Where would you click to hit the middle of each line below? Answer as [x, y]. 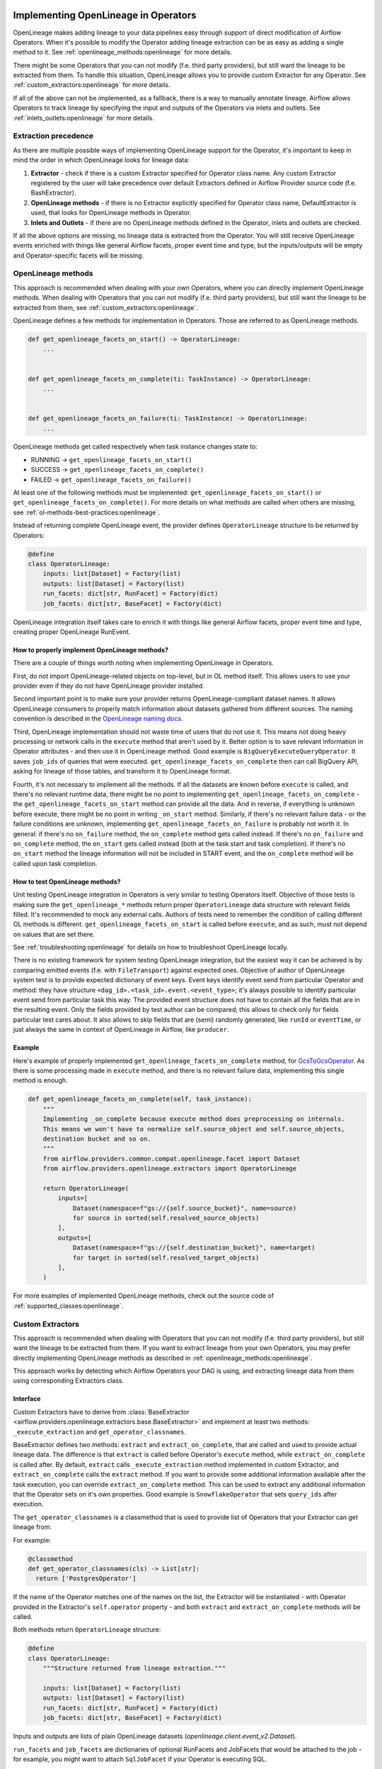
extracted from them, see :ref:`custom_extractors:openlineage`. [105, 307]
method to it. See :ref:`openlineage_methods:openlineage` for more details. [123, 52]
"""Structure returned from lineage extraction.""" [134, 1669]
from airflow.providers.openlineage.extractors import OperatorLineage [170, 1169]
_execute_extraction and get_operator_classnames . [100, 1431]
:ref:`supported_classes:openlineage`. [68, 1306]
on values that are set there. [54, 934]
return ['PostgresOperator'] [86, 1579]
